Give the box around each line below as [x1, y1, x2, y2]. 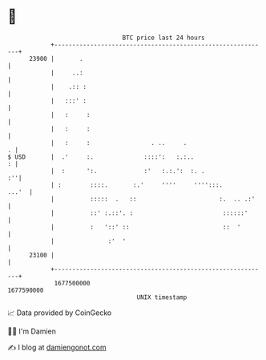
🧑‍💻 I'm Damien [7, 326, 57, 336]
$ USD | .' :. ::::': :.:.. [7, 152, 195, 161]
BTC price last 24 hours [122, 34, 205, 42]
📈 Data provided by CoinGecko [7, 308, 112, 318]
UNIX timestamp [136, 293, 187, 301]
